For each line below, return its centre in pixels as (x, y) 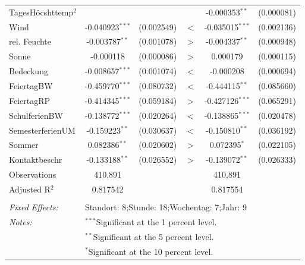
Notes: (21, 221)
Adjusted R (30, 189)
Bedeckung (29, 71)
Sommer (24, 145)
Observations (33, 174)
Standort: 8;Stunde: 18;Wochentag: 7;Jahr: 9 (166, 206)
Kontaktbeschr (36, 160)
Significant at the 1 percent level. (156, 221)
